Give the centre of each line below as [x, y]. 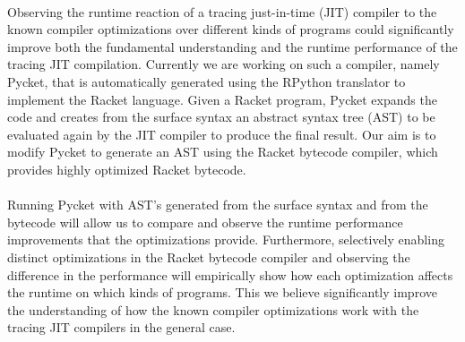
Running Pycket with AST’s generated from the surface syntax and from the [218, 205]
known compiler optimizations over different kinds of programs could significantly [231, 29]
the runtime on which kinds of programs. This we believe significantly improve [222, 292]
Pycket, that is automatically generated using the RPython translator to [207, 81]
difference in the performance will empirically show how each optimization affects [230, 274]
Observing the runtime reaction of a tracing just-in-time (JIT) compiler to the [222, 11]
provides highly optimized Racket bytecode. [127, 169]
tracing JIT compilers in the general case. [121, 327]
